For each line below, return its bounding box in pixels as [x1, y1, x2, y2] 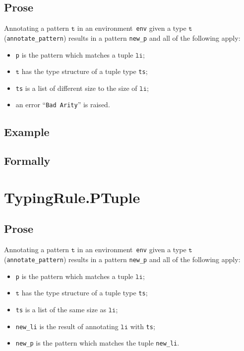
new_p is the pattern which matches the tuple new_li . [15, 338, 180, 348]
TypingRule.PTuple [4, 187, 140, 207]
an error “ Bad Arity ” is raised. [15, 99, 110, 110]
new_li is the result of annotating [15, 321, 119, 331]
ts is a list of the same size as [15, 304, 107, 314]
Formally [4, 153, 51, 168]
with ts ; [130, 321, 155, 331]
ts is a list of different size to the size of [15, 82, 137, 93]
